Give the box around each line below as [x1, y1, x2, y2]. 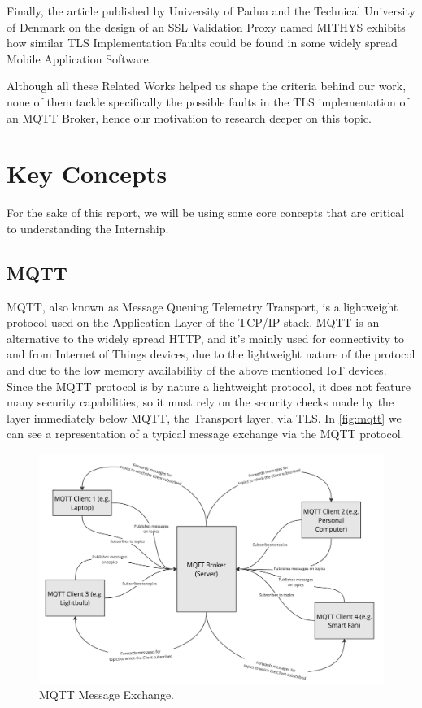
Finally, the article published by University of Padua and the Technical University [7, 2, 415, 19]
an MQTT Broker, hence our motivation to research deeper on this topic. [7, 109, 372, 126]
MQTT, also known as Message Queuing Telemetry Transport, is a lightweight [7, 298, 398, 315]
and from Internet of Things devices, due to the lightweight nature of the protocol [7, 345, 415, 363]
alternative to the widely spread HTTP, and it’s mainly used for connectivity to [7, 329, 405, 346]
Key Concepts [7, 157, 167, 190]
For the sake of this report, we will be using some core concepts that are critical [7, 204, 405, 221]
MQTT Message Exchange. [39, 686, 174, 703]
